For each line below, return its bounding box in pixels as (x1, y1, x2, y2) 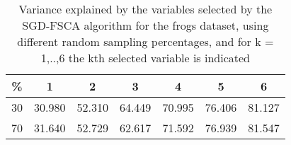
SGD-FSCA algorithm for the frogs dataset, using (22, 17, 269, 33)
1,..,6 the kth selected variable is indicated (40, 50, 251, 66)
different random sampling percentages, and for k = (17, 33, 274, 50)
